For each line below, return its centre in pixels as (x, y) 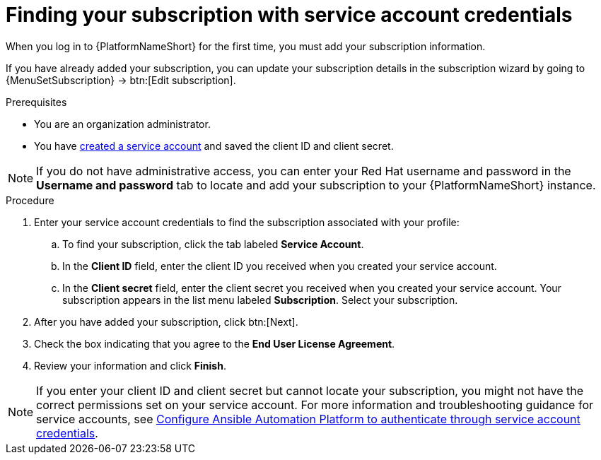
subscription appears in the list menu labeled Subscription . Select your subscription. (260, 300)
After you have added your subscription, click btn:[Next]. (166, 322)
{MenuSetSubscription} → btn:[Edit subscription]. (121, 80)
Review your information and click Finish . (130, 365)
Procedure (30, 200)
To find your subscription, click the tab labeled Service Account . (213, 244)
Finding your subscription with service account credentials (289, 15)
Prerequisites (36, 102)
